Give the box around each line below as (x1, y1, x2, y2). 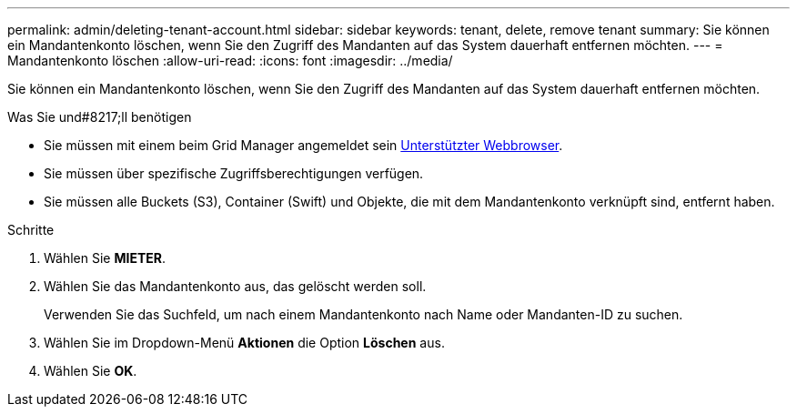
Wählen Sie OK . (44, 363, 137, 379)
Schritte (7, 222, 55, 237)
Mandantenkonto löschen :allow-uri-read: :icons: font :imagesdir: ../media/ (7, 53, 453, 68)
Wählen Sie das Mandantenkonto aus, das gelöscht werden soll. (44, 278, 427, 294)
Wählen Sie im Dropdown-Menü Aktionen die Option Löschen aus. (44, 335, 445, 350)
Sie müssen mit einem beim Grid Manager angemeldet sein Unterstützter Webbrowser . (44, 137, 563, 153)
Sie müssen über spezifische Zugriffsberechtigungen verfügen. (44, 166, 424, 181)
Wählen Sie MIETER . (44, 250, 166, 266)
